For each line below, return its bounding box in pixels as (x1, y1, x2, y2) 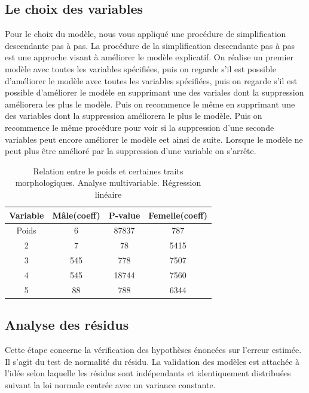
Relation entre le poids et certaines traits (33, 164, 183, 177)
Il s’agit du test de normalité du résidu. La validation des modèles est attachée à (5, 355, 300, 367)
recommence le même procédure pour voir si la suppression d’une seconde (5, 121, 274, 133)
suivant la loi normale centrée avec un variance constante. (5, 378, 216, 391)
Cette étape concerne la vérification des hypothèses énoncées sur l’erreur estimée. (5, 343, 302, 356)
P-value (108, 208, 140, 221)
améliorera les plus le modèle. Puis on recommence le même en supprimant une (5, 97, 295, 110)
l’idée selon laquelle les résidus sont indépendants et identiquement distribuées (5, 367, 291, 379)
